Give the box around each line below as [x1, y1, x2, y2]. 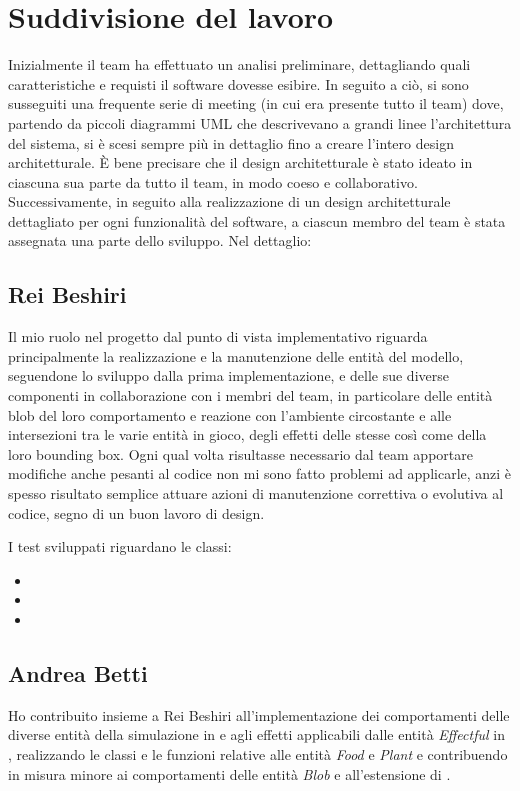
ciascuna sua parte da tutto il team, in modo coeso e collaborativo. [8, 171, 418, 192]
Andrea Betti [8, 657, 148, 688]
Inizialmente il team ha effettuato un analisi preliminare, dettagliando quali [8, 54, 471, 75]
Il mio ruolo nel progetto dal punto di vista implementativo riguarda [8, 326, 428, 347]
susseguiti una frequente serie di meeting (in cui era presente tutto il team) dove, [8, 93, 504, 114]
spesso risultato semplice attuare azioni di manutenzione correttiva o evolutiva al [8, 483, 504, 504]
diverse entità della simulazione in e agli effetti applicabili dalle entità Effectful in [8, 724, 505, 745]
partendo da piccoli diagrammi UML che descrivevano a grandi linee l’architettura [8, 112, 512, 133]
